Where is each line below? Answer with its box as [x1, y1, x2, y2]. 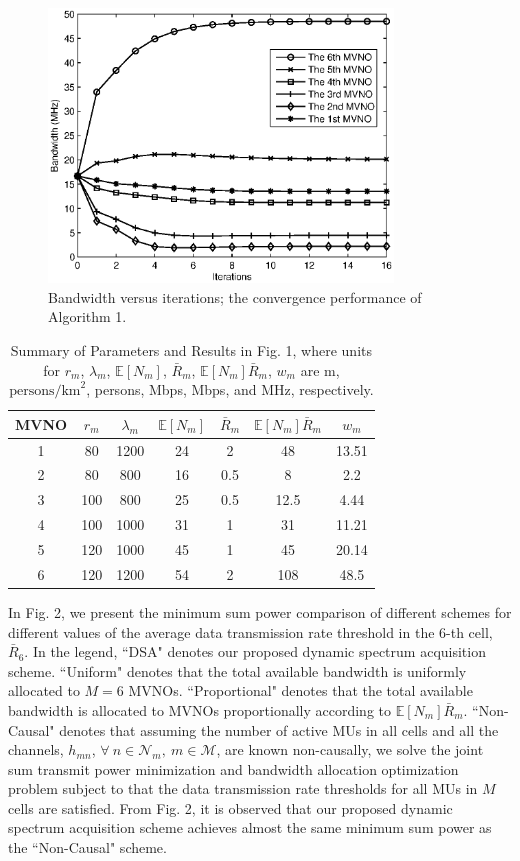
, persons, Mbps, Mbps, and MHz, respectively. [86, 379, 374, 400]
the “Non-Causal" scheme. [8, 837, 167, 858]
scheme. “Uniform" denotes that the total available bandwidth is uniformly [8, 660, 467, 681]
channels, [8, 739, 64, 760]
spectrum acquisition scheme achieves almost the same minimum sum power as [8, 817, 492, 838]
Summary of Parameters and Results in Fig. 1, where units [10, 340, 372, 361]
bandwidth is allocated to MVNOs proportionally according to [8, 699, 391, 720]
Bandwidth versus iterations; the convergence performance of [48, 286, 422, 307]
